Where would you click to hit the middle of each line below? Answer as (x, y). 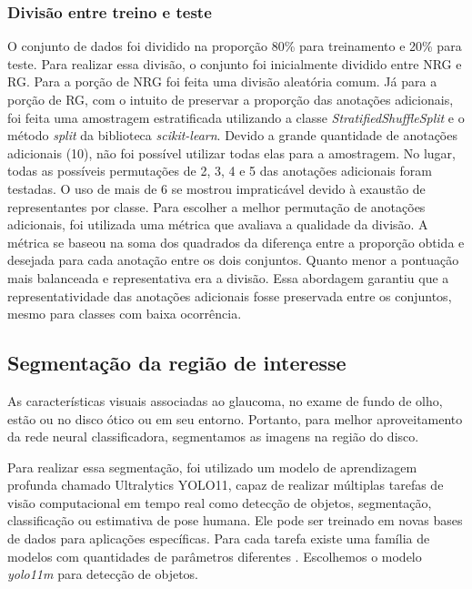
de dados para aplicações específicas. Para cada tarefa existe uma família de (219, 538)
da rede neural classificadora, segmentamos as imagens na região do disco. (213, 437)
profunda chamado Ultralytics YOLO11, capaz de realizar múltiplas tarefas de (226, 485)
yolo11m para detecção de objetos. (103, 574)
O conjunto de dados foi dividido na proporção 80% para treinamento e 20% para (235, 46)
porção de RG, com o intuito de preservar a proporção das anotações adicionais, (231, 99)
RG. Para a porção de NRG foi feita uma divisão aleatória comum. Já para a (222, 81)
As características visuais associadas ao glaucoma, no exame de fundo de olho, (225, 400)
